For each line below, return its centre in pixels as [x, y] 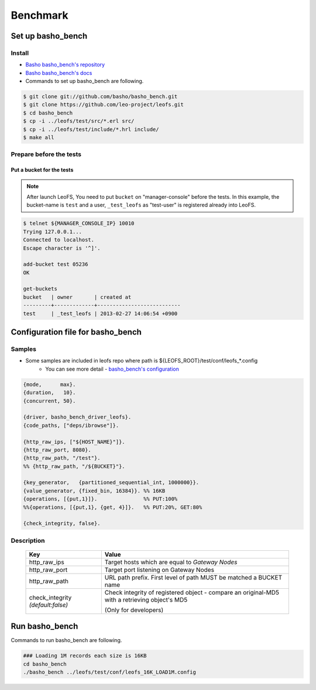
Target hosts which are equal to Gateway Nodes [171, 562]
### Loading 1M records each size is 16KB [85, 656]
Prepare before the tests [46, 154]
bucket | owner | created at [77, 297]
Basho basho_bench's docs [59, 73]
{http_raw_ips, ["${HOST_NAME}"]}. [74, 442]
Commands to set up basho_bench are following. [85, 81]
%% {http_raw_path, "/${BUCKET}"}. [74, 466]
